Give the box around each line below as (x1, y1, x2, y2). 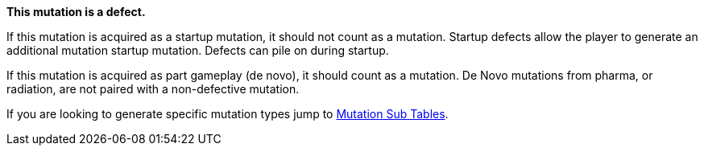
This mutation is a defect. (6, 5, 146, 18)
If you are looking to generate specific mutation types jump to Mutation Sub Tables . (6, 107, 449, 121)
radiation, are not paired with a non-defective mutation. (6, 82, 300, 96)
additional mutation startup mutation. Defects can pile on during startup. (6, 43, 389, 57)
